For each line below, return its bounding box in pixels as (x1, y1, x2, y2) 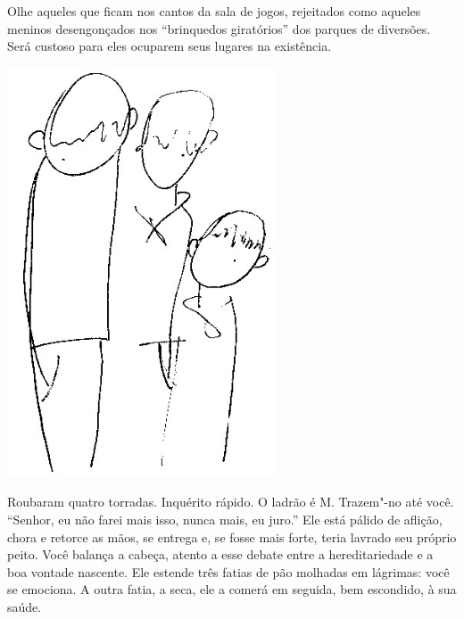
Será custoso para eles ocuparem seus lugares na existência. (7, 37, 332, 55)
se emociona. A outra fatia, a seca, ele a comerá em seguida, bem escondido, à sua (7, 580, 457, 598)
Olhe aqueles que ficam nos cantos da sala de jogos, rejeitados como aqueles (7, 2, 421, 20)
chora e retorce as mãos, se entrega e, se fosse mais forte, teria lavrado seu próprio (7, 527, 457, 546)
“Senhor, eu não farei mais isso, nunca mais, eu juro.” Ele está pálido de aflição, (7, 510, 443, 529)
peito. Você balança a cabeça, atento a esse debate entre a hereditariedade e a (7, 545, 434, 564)
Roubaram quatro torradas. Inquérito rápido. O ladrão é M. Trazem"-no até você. (7, 492, 454, 511)
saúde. (7, 598, 42, 616)
